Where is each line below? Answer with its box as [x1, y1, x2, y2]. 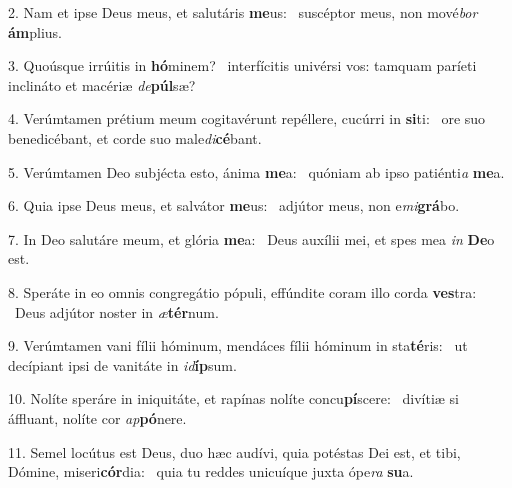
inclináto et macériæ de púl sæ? [8, 74, 196, 95]
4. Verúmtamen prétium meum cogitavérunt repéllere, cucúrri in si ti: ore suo [8, 108, 486, 129]
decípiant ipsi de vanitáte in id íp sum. [8, 354, 237, 375]
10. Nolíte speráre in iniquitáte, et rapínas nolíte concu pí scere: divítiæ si [8, 388, 460, 409]
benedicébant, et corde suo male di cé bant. [8, 127, 262, 148]
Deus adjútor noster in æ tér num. [14, 301, 219, 322]
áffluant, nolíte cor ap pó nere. [8, 407, 187, 428]
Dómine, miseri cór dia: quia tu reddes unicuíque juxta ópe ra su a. [8, 461, 414, 482]
